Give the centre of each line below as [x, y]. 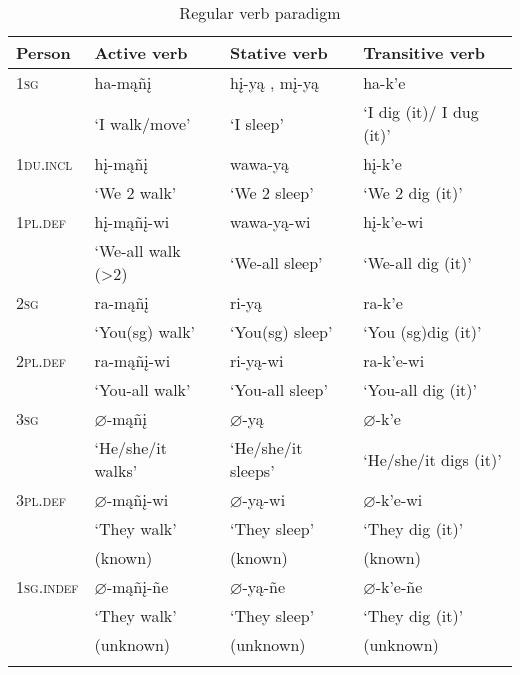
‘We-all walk [137, 250]
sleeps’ [252, 470]
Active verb [141, 52]
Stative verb [279, 52]
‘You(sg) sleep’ [281, 331]
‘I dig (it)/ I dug [421, 111]
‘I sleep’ [257, 123]
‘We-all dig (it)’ [417, 262]
